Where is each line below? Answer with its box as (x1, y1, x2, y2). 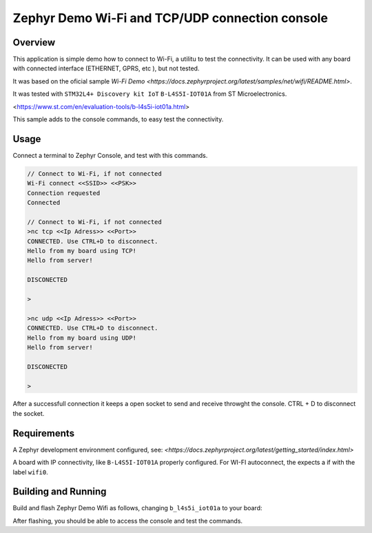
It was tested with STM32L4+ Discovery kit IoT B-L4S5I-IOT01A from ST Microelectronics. (12, 90, 287, 98)
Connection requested (27, 189, 101, 197)
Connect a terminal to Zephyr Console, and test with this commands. (12, 151, 208, 159)
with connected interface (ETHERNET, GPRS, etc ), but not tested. (12, 64, 200, 72)
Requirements (12, 428, 75, 439)
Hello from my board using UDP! (27, 334, 137, 341)
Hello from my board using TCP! (27, 247, 137, 255)
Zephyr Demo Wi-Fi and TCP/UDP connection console (12, 10, 329, 26)
